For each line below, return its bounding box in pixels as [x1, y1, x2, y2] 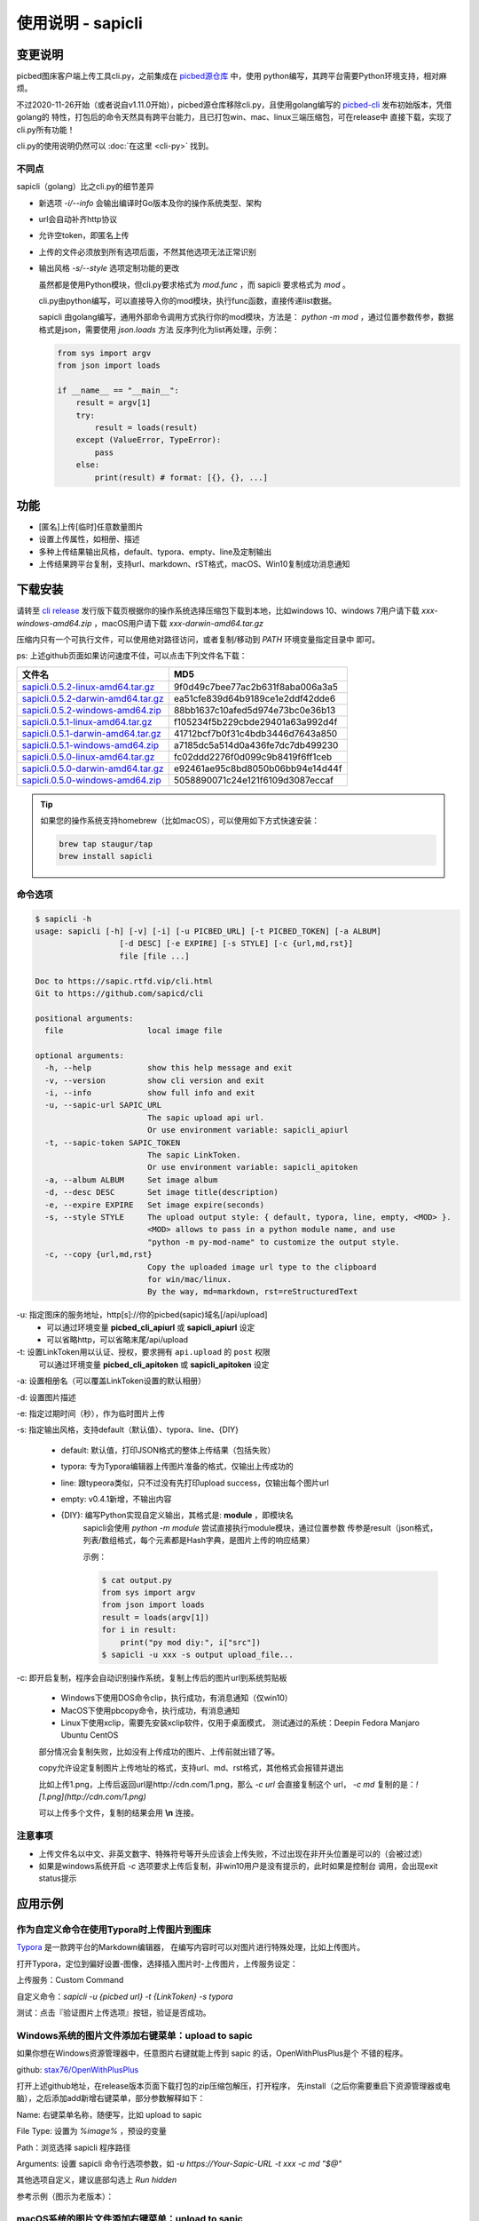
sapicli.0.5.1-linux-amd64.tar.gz [21, 715, 153, 728]
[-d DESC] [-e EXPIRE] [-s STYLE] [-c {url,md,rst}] [119, 938, 354, 949]
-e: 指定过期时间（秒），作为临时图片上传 [16, 1408, 166, 1419]
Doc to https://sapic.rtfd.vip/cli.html [35, 975, 213, 986]
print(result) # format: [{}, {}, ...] [94, 472, 268, 482]
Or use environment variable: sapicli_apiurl [146, 1125, 349, 1135]
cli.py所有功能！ [16, 124, 75, 135]
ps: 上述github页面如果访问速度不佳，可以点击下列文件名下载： [16, 650, 247, 661]
